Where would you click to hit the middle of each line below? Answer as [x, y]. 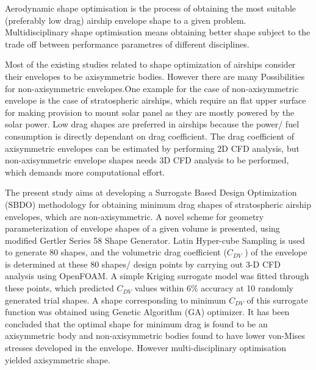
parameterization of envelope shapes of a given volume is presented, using [142, 228]
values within [159, 288]
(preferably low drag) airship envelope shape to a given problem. [126, 20]
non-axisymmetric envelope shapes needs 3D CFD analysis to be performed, [147, 160]
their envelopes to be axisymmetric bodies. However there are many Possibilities [155, 76]
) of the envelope [276, 252]
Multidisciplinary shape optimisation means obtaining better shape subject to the [158, 32]
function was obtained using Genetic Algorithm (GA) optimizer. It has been [147, 312]
